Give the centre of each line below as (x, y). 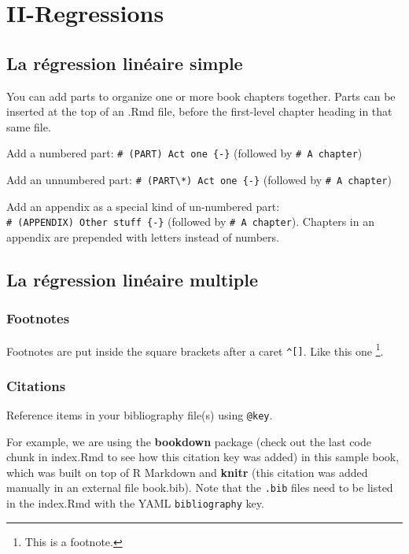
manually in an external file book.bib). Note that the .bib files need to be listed (200, 488)
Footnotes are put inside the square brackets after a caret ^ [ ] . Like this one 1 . (195, 349)
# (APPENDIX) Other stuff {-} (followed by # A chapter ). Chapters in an (190, 222)
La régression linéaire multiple (132, 279)
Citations (36, 385)
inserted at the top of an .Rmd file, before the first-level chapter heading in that (199, 111)
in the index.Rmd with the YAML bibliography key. (135, 503)
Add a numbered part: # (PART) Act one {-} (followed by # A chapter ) (184, 153)
